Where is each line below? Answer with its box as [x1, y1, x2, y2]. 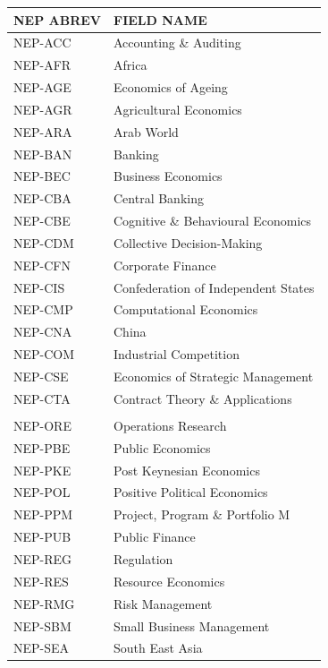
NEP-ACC [13, 33, 71, 52]
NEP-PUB [13, 527, 71, 546]
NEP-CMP [13, 300, 73, 319]
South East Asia [114, 638, 203, 657]
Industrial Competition [114, 345, 240, 364]
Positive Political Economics [114, 483, 268, 501]
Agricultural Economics [114, 99, 242, 118]
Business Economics [114, 167, 223, 185]
